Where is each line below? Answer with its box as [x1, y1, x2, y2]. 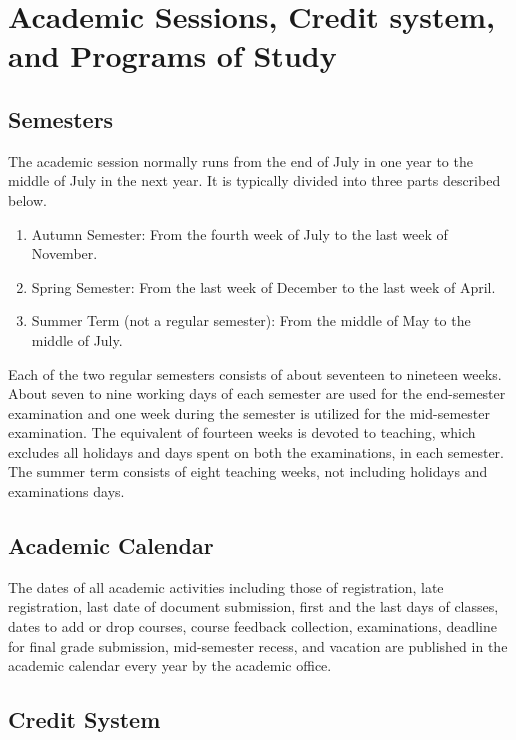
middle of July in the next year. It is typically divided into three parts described [8, 170, 501, 191]
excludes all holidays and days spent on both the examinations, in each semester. [8, 441, 505, 462]
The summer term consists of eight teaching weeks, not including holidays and [8, 461, 488, 482]
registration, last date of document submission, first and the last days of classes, [8, 596, 499, 617]
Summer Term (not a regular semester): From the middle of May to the [31, 310, 471, 331]
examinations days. [8, 481, 125, 502]
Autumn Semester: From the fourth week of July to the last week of [31, 223, 448, 244]
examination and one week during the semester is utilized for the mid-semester [8, 402, 490, 423]
